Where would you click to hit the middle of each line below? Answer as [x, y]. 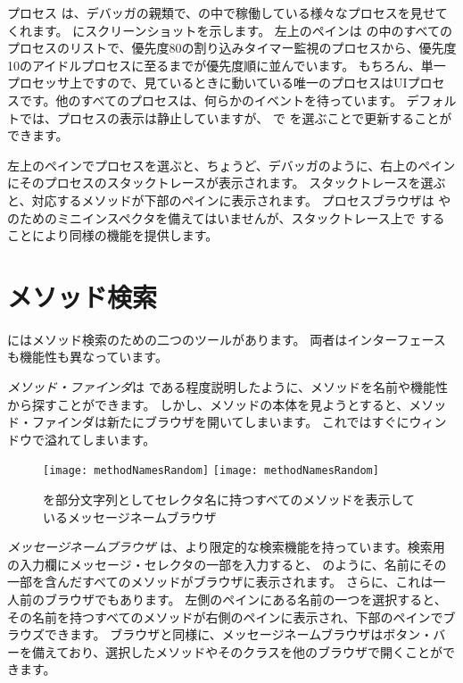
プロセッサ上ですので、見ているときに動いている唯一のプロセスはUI [207, 83]
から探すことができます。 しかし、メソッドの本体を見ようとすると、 [208, 404]
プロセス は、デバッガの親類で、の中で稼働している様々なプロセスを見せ [221, 12]
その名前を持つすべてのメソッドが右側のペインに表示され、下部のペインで [225, 616]
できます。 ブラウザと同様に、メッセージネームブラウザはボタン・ [239, 634]
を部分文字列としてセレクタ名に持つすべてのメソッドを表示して [229, 500]
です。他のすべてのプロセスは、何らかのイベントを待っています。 [211, 100]
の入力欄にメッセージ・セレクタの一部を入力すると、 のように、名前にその [227, 564]
